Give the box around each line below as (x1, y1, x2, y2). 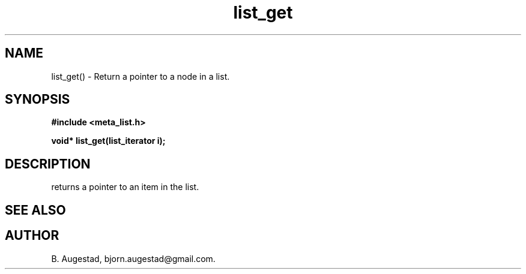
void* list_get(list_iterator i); (51, 136, 166, 146)
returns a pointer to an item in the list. (51, 182, 199, 192)
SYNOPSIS (5, 92, 70, 107)
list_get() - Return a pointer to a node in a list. (51, 71, 230, 82)
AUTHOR (5, 228, 59, 243)
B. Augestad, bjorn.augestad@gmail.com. (51, 253, 216, 264)
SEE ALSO (5, 202, 66, 218)
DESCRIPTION (5, 156, 91, 171)
